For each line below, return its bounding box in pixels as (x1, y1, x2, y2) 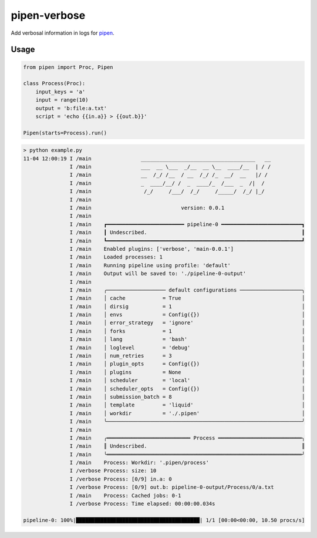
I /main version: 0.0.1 (69, 204, 225, 211)
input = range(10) (35, 97, 89, 103)
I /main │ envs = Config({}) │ (69, 311, 305, 318)
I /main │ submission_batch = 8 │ (69, 394, 305, 400)
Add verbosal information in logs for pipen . (11, 29, 114, 36)
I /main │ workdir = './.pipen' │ (69, 410, 305, 416)
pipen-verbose (11, 9, 86, 22)
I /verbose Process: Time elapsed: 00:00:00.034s (69, 500, 215, 507)
